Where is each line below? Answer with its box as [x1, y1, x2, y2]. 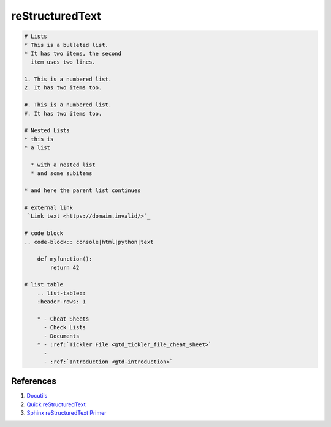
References [11, 376, 56, 387]
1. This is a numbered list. [24, 76, 112, 83]
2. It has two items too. [24, 84, 102, 91]
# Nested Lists [24, 127, 70, 134]
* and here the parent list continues [24, 187, 141, 194]
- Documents [44, 332, 80, 340]
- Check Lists [44, 324, 86, 331]
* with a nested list [31, 162, 96, 168]
